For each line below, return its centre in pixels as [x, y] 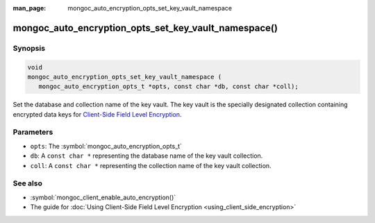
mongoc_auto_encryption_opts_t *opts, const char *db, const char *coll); [168, 86]
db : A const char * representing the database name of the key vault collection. [147, 156]
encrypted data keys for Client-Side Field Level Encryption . [97, 114]
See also [28, 183]
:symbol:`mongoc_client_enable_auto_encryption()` [103, 197]
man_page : [30, 8]
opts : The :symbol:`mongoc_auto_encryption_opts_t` [106, 146]
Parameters [33, 132]
